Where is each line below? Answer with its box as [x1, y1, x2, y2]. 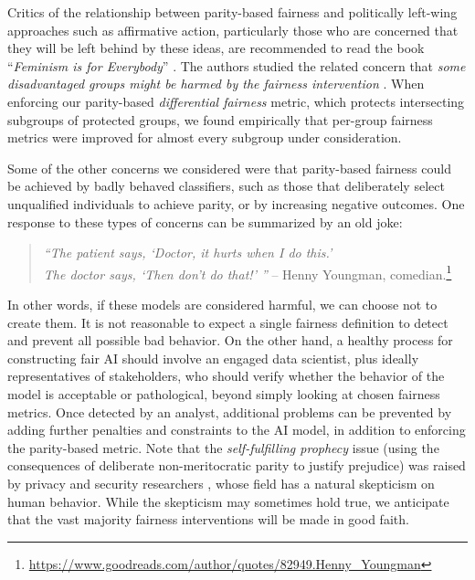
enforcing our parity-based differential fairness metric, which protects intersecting [7, 91, 465, 111]
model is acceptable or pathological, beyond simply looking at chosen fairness [7, 384, 440, 403]
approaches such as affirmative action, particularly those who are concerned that [7, 20, 459, 39]
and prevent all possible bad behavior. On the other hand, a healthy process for [7, 331, 453, 350]
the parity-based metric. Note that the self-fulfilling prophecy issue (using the [7, 438, 439, 457]
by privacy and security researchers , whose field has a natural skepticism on [7, 473, 435, 492]
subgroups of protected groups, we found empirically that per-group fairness [7, 110, 433, 129]
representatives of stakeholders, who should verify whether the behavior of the [7, 366, 445, 385]
